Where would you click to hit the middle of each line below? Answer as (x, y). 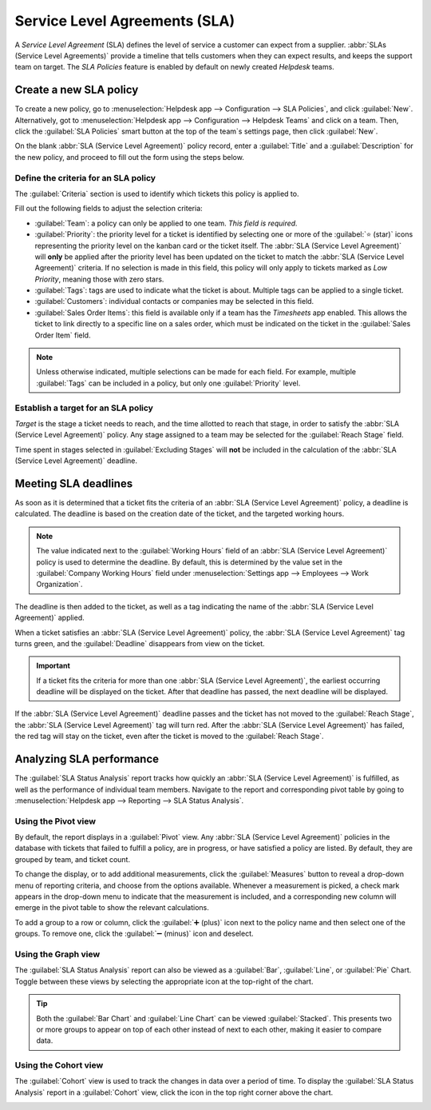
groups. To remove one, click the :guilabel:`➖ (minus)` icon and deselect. (134, 934)
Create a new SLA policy (77, 90)
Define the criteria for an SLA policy (85, 178)
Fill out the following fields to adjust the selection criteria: (109, 209)
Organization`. (59, 585)
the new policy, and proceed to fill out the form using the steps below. (130, 157)
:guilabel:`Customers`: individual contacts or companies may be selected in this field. (174, 301)
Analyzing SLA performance (87, 759)
